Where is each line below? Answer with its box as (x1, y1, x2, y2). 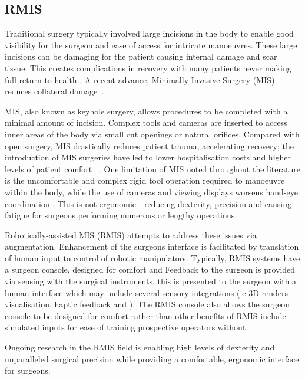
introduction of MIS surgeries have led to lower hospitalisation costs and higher (5, 151, 291, 163)
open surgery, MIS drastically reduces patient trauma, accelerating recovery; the (5, 139, 294, 152)
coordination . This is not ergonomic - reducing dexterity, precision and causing (5, 197, 292, 209)
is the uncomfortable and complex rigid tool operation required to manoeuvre (5, 174, 285, 186)
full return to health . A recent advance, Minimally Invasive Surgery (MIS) (5, 73, 275, 86)
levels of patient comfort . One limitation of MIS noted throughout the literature (5, 162, 300, 175)
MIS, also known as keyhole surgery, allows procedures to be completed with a (5, 104, 288, 117)
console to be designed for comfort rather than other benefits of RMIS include (5, 309, 286, 322)
